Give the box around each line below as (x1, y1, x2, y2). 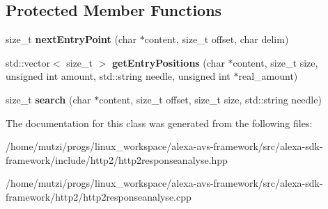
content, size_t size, (233, 55, 318, 69)
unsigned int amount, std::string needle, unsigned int (6, 69, 231, 83)
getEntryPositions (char (112, 55, 225, 69)
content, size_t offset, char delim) (144, 32, 289, 47)
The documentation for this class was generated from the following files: (6, 115, 313, 130)
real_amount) (238, 69, 298, 83)
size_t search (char (6, 92, 91, 106)
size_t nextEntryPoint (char (6, 32, 137, 47)
